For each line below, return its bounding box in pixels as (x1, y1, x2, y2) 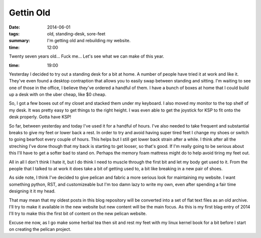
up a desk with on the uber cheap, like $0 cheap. (9, 92, 106, 97)
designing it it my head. (9, 188, 56, 194)
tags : (9, 31, 20, 36)
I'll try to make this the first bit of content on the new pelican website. (9, 211, 147, 217)
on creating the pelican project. (9, 226, 72, 232)
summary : (9, 38, 30, 44)
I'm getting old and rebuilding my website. (47, 38, 131, 44)
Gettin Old (9, 7, 51, 18)
